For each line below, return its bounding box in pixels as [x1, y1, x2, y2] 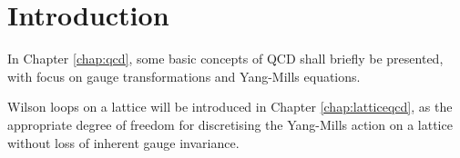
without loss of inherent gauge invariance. [7, 133, 240, 152]
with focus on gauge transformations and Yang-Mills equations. [7, 66, 361, 85]
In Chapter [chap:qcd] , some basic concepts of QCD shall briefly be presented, [7, 49, 444, 68]
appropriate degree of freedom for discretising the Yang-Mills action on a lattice [7, 114, 453, 133]
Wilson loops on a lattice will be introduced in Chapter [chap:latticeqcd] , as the [7, 97, 453, 116]
